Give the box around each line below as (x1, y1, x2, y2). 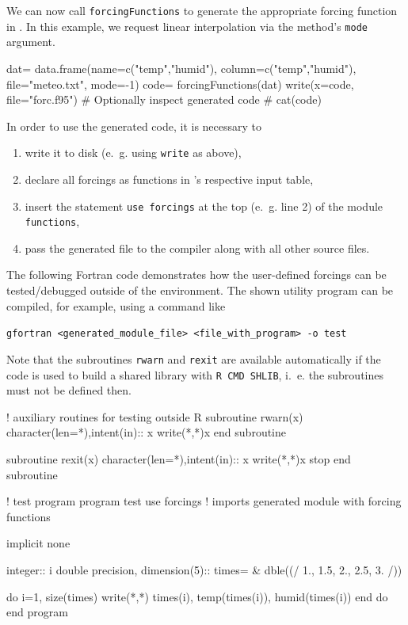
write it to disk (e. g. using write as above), (25, 144, 242, 161)
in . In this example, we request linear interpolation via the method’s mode (6, 17, 368, 34)
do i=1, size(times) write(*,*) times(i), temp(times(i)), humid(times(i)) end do (6, 588, 388, 604)
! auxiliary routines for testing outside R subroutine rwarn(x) (6, 408, 303, 425)
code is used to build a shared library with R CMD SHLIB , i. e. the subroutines (6, 366, 383, 383)
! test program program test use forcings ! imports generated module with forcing (6, 493, 402, 509)
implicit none (6, 535, 71, 551)
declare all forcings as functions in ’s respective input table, (25, 170, 314, 187)
